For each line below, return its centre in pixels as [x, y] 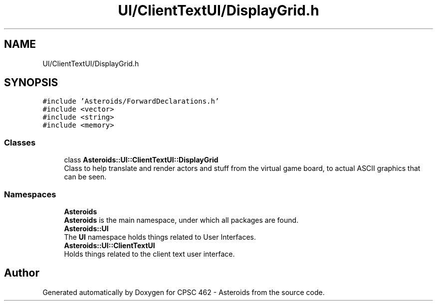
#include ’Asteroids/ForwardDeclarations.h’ [131, 101]
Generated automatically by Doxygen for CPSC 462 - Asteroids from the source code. [184, 292]
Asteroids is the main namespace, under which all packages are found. [181, 220]
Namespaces [30, 194]
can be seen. [85, 177]
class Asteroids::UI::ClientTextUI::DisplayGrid [141, 160]
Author [22, 273]
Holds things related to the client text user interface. [149, 254]
